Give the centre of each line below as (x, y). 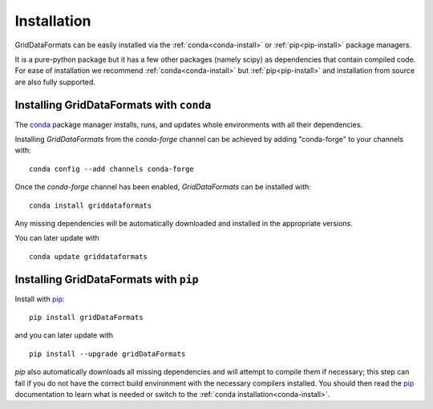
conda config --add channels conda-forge (111, 169)
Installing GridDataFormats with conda (113, 105)
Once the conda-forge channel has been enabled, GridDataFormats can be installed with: (163, 187)
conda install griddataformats (91, 205)
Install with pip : (40, 299)
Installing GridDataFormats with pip (107, 279)
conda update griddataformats (89, 256)
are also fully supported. (55, 82)
